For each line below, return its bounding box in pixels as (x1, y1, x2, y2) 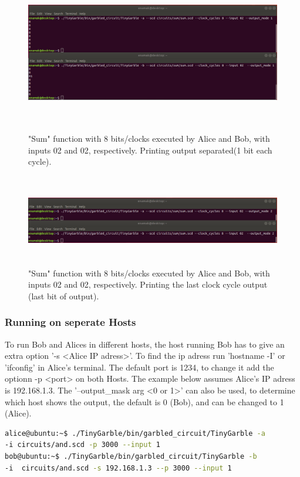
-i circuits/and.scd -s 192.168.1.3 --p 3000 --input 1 (5, 463, 232, 472)
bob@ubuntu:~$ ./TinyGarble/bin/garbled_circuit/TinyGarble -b (5, 452, 257, 461)
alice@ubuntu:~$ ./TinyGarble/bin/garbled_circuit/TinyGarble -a (5, 429, 265, 438)
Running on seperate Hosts (5, 315, 136, 329)
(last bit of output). (28, 289, 99, 302)
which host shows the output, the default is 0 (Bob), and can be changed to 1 (5, 395, 284, 408)
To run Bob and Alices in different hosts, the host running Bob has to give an (5, 338, 285, 350)
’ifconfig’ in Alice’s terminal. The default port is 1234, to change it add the (5, 361, 274, 373)
